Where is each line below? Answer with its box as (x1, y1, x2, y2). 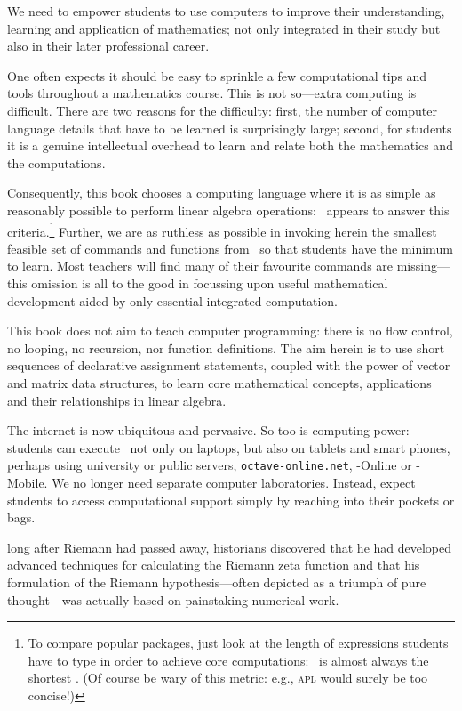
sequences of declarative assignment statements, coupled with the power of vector (7, 356, 450, 375)
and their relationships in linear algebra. (7, 391, 227, 409)
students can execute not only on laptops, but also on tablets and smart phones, (7, 438, 450, 456)
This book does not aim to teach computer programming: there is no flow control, (7, 321, 453, 340)
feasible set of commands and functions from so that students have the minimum (7, 238, 453, 257)
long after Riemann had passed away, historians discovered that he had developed (7, 537, 452, 556)
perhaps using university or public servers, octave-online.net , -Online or (7, 456, 412, 474)
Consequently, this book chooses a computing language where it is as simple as (7, 183, 436, 202)
